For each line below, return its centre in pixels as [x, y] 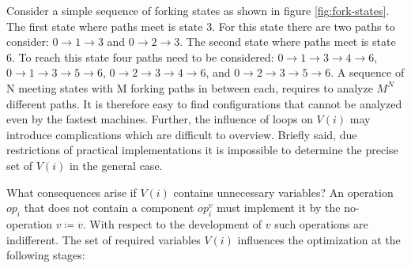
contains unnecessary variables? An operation [283, 192]
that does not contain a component [109, 208]
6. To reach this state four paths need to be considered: [140, 57]
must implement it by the [279, 208]
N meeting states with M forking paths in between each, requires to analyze [190, 87]
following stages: [46, 255]
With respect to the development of [176, 223]
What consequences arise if [72, 192]
